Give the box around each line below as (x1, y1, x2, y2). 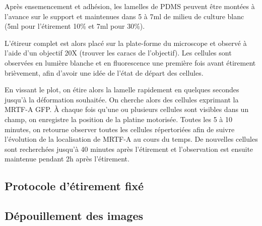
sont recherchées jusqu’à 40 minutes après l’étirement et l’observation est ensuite (5, 143, 253, 154)
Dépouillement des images (5, 208, 143, 223)
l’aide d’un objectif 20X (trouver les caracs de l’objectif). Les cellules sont (5, 47, 232, 58)
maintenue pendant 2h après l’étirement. (5, 153, 129, 164)
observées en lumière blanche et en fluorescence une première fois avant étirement (5, 57, 256, 68)
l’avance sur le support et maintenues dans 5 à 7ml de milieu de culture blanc (5, 11, 244, 21)
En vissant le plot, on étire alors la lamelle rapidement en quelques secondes (5, 84, 239, 95)
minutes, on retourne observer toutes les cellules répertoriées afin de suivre (5, 124, 235, 134)
